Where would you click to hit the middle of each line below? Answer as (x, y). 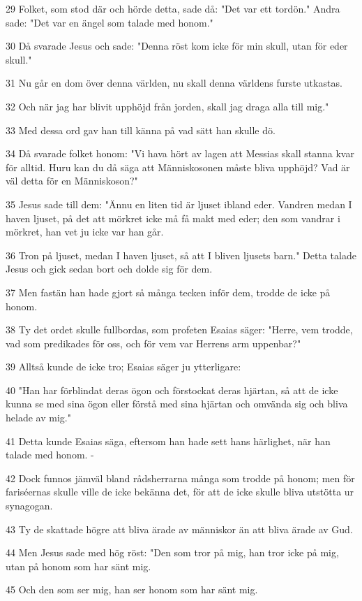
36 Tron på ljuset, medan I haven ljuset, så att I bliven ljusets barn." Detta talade (181, 255)
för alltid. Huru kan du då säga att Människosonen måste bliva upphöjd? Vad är (178, 167)
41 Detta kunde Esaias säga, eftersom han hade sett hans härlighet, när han (168, 441)
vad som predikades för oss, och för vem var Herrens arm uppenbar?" (153, 343)
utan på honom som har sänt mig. (78, 566)
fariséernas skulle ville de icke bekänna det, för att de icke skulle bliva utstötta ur (180, 492)
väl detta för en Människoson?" (72, 181)
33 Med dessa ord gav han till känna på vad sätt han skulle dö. (141, 130)
